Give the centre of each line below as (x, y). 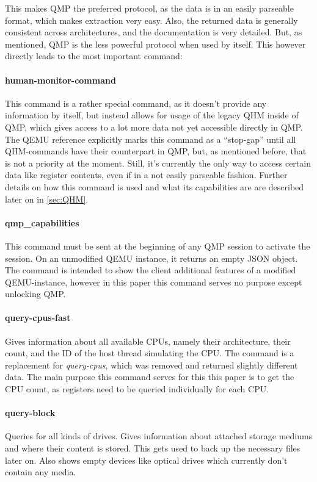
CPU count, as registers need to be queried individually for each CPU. (137, 389)
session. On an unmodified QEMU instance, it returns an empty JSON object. (151, 258)
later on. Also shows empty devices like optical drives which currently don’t (146, 460)
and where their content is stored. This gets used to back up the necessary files (153, 448)
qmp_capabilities (42, 222)
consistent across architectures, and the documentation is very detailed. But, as (154, 32)
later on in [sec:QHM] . (47, 199)
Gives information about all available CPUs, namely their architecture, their (148, 341)
